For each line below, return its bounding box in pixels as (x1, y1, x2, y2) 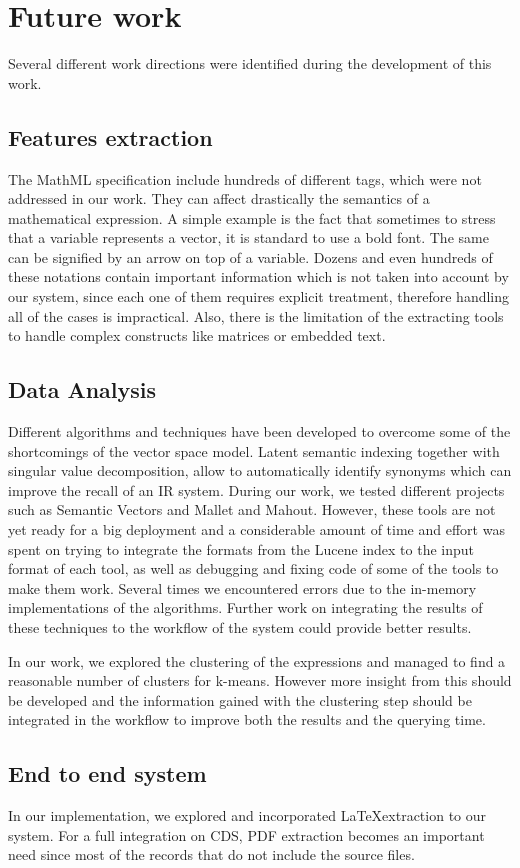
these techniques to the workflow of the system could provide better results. (8, 617, 472, 637)
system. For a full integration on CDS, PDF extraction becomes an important (8, 824, 485, 845)
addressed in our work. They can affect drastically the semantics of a (8, 188, 430, 209)
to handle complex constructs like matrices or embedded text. (8, 325, 386, 346)
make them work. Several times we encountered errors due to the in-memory (8, 577, 477, 598)
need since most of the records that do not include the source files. (8, 844, 415, 865)
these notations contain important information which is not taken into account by (8, 266, 509, 287)
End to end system (8, 758, 207, 789)
